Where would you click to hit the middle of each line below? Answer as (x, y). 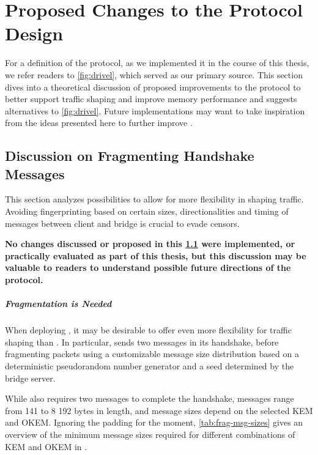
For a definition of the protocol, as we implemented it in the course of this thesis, (157, 63)
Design (34, 33)
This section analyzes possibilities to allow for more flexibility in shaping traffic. (154, 199)
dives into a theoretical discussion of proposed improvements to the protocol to (153, 87)
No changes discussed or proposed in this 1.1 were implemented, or (150, 244)
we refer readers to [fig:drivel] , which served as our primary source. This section (154, 74)
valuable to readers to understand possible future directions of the (148, 268)
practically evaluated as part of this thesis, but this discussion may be (156, 255)
